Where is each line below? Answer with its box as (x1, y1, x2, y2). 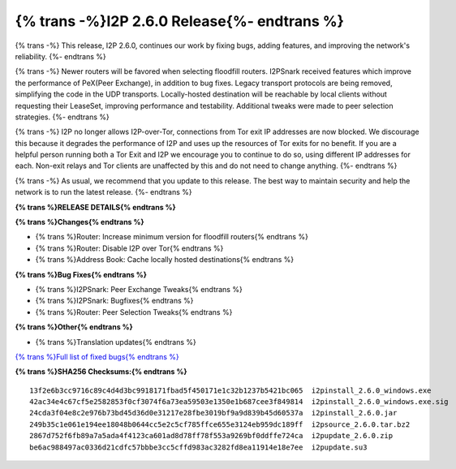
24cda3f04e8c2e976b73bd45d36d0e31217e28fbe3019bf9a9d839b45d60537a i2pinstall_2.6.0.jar (29, 408, 398, 418)
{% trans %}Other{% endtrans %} (15, 322, 133, 332)
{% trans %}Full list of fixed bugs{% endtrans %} (15, 351, 179, 361)
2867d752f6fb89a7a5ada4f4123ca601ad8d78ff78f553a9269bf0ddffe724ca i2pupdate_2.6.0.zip (29, 431, 394, 441)
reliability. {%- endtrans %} (15, 51, 106, 61)
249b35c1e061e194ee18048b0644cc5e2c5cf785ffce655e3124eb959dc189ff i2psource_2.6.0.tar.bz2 (29, 420, 411, 429)
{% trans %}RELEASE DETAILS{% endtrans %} (15, 202, 176, 212)
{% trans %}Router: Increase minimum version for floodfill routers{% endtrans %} (35, 232, 308, 242)
